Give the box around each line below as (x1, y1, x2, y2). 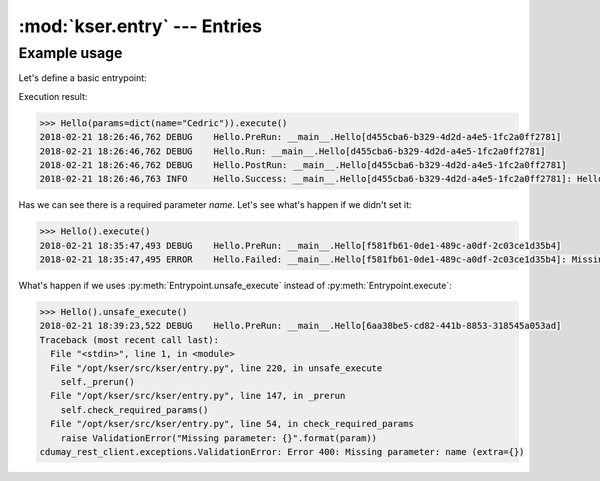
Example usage (18, 44, 123, 62)
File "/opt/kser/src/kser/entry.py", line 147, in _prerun (50, 390, 346, 402)
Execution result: (18, 90, 88, 102)
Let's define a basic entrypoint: (18, 72, 147, 84)
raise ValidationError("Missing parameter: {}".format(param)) (60, 432, 378, 444)
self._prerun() (60, 376, 135, 387)
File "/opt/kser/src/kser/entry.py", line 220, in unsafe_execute (50, 362, 383, 374)
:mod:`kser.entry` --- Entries (18, 15, 262, 37)
